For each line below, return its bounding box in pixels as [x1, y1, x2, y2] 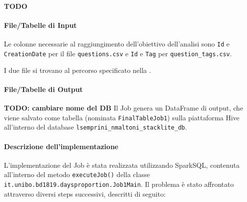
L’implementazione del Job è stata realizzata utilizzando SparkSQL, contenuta [4, 159, 240, 170]
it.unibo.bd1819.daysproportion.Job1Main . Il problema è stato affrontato [4, 179, 234, 189]
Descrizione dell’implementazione [4, 141, 119, 151]
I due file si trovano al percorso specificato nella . [4, 65, 151, 75]
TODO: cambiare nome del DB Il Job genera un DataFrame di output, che [4, 103, 243, 113]
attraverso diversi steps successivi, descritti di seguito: [4, 188, 166, 199]
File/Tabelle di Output [4, 84, 83, 94]
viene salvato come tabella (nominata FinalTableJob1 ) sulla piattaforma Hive [4, 112, 240, 122]
